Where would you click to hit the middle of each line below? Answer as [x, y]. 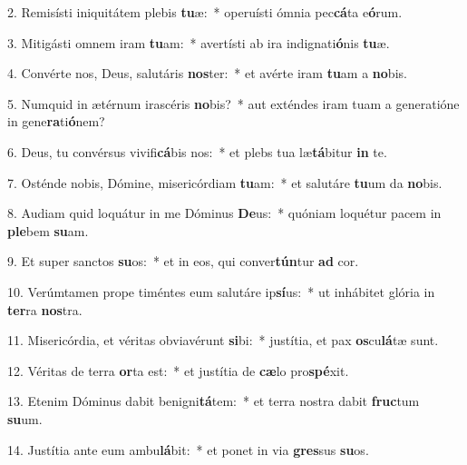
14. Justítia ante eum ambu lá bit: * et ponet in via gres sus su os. [188, 449]
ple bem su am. [48, 230]
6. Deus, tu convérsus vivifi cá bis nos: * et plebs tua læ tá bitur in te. [197, 151]
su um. [25, 418]
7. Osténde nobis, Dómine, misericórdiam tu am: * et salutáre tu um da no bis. [225, 182]
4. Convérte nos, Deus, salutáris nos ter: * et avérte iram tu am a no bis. [207, 73]
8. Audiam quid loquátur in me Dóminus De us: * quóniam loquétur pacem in [224, 213]
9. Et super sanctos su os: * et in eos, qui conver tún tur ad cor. [183, 261]
